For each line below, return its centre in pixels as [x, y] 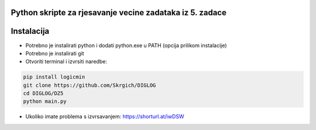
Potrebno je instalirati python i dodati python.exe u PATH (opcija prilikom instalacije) [126, 45]
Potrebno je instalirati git [55, 53]
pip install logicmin [54, 77]
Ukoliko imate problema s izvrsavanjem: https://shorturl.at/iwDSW [105, 117]
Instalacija [30, 31]
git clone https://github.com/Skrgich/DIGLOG [90, 85]
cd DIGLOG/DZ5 [43, 94]
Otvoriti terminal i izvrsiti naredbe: [66, 62]
